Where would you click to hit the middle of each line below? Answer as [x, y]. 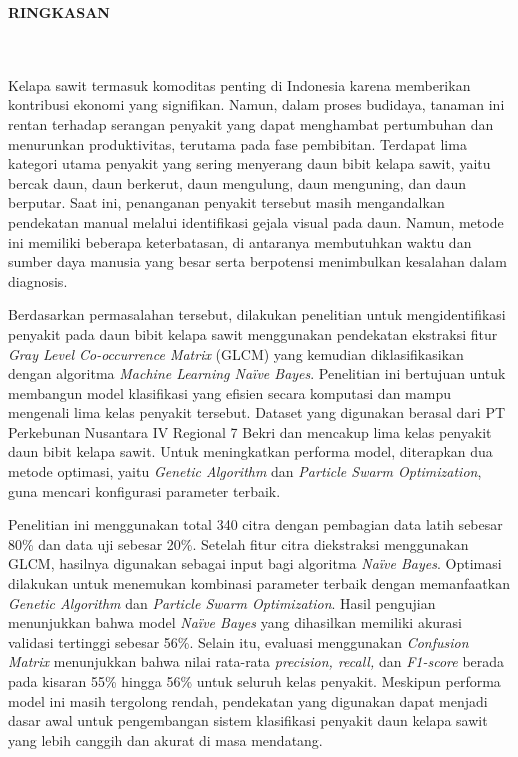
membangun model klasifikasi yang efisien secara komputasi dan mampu [229, 392]
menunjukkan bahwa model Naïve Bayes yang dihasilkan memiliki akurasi [235, 622]
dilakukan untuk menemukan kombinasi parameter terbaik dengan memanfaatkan [259, 583]
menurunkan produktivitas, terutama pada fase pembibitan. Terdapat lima [237, 143]
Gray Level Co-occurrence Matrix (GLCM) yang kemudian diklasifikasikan [236, 353]
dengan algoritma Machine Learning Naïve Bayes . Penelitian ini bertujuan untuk [257, 373]
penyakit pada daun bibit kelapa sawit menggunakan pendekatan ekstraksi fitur [253, 333]
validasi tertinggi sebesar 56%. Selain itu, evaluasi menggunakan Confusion [238, 641]
